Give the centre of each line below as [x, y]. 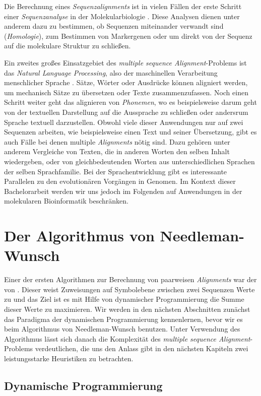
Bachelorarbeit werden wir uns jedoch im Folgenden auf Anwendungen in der [123, 191]
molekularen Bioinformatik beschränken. [66, 201]
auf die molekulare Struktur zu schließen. [68, 46]
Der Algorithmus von [79, 236]
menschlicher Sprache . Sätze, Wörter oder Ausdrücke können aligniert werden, [126, 82]
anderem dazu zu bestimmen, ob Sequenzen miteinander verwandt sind [114, 26]
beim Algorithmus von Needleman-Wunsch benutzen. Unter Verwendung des [122, 329]
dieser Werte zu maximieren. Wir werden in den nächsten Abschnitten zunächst [127, 309]
